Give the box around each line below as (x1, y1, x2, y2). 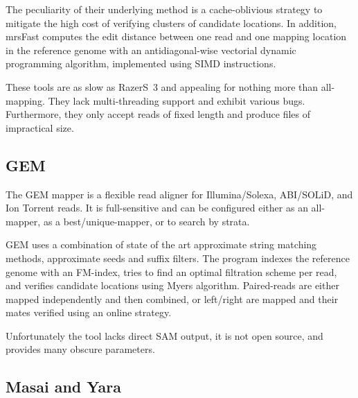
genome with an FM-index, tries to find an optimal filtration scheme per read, (6, 264, 337, 279)
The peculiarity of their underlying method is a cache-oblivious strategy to (6, 2, 323, 16)
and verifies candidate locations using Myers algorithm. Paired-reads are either (6, 278, 339, 293)
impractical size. (6, 120, 74, 135)
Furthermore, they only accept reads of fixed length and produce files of (6, 107, 311, 121)
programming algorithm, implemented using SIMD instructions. (6, 56, 276, 71)
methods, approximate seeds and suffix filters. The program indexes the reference (6, 250, 350, 265)
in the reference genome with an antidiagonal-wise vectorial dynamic (6, 42, 296, 57)
